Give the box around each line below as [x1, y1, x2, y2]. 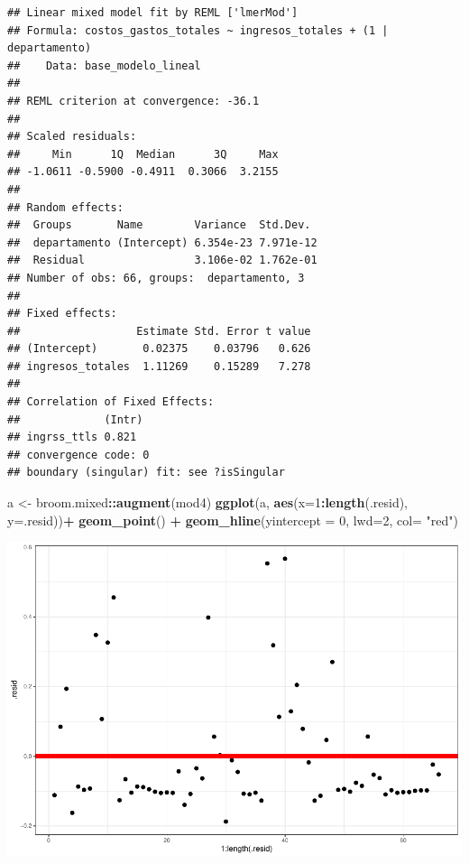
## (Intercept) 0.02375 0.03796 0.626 [7, 342, 311, 356]
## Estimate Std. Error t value [7, 324, 311, 338]
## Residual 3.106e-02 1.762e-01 [7, 254, 317, 267]
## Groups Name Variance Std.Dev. [7, 218, 311, 232]
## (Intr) [7, 413, 143, 426]
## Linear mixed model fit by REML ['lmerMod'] [7, 6, 299, 19]
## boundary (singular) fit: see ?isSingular [7, 466, 285, 479]
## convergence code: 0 [7, 448, 150, 461]
